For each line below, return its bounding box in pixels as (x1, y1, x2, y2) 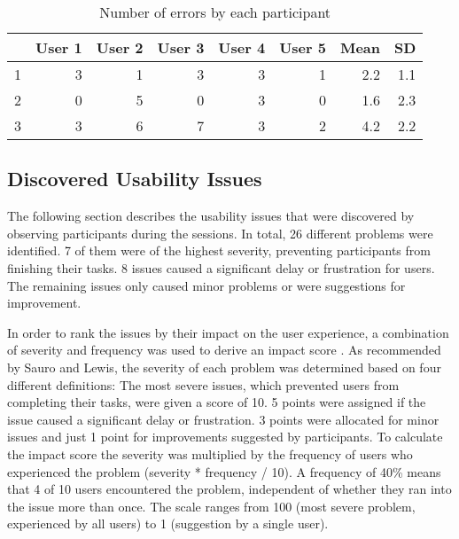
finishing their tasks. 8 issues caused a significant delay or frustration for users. (7, 258, 435, 277)
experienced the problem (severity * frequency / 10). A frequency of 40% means (7, 462, 441, 480)
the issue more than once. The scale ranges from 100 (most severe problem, (7, 496, 416, 515)
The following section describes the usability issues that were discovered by (7, 207, 415, 225)
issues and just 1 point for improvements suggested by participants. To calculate (7, 427, 443, 446)
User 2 (96, 37, 144, 58)
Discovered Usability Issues (7, 165, 262, 192)
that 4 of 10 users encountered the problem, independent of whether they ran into (7, 480, 452, 498)
